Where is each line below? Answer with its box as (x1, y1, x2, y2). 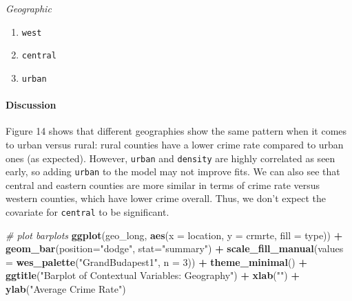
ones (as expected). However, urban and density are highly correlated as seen (6, 150, 335, 165)
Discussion (6, 98, 56, 112)
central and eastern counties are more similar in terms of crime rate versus (6, 177, 320, 192)
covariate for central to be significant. (6, 205, 169, 219)
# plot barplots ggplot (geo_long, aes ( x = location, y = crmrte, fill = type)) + (6, 227, 343, 242)
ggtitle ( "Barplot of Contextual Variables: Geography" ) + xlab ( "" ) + (6, 268, 300, 282)
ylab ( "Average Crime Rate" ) (6, 282, 126, 296)
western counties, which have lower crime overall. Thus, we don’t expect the (6, 191, 327, 205)
